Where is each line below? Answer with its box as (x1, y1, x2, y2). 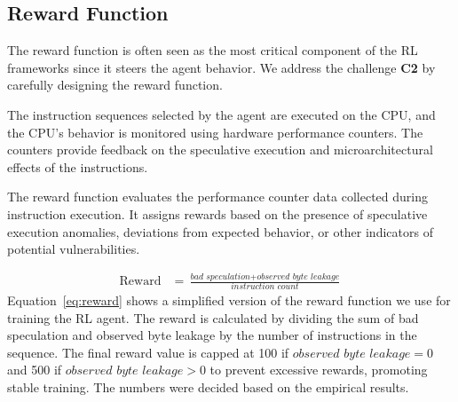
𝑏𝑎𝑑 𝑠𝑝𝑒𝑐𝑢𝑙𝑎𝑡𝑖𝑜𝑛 (190, 272, 250, 281)
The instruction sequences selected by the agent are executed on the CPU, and (7, 105, 436, 123)
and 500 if (7, 360, 62, 379)
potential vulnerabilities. (7, 240, 140, 258)
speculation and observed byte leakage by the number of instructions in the (7, 326, 417, 344)
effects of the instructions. (7, 157, 148, 176)
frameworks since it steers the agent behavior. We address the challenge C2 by (7, 58, 436, 76)
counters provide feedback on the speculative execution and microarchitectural (7, 140, 433, 159)
